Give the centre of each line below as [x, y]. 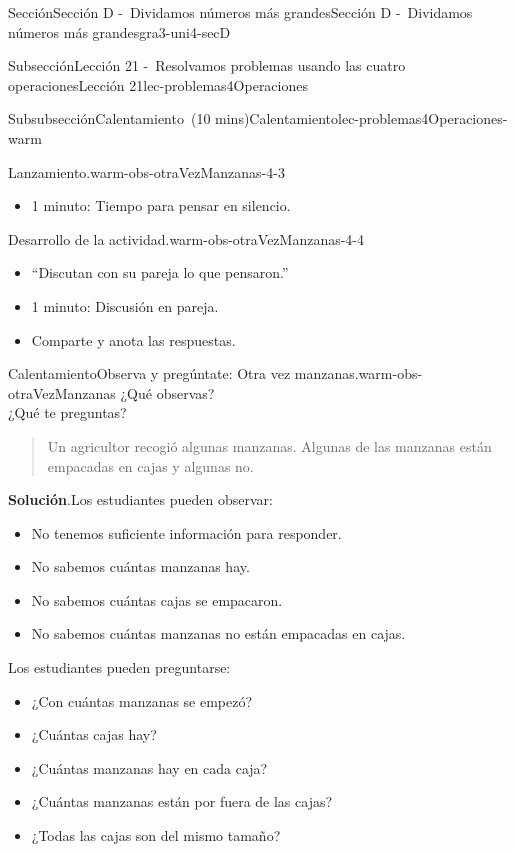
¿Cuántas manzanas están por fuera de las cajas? [182, 801]
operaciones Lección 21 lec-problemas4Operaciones [158, 84]
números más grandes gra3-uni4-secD [119, 31]
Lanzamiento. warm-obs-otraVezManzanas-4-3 [146, 171]
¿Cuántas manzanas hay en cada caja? [149, 767]
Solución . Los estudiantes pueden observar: [140, 499]
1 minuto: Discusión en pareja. [125, 305]
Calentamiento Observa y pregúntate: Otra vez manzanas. [183, 373]
